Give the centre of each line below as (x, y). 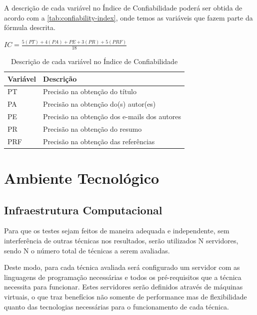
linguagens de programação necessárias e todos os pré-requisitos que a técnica (123, 277)
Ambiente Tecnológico (82, 178)
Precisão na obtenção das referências (99, 141)
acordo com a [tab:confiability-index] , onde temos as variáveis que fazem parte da (128, 17)
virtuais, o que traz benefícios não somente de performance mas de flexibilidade (125, 297)
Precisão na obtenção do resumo (92, 128)
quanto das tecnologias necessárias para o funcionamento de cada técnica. (116, 306)
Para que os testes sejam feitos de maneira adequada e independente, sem (117, 231)
